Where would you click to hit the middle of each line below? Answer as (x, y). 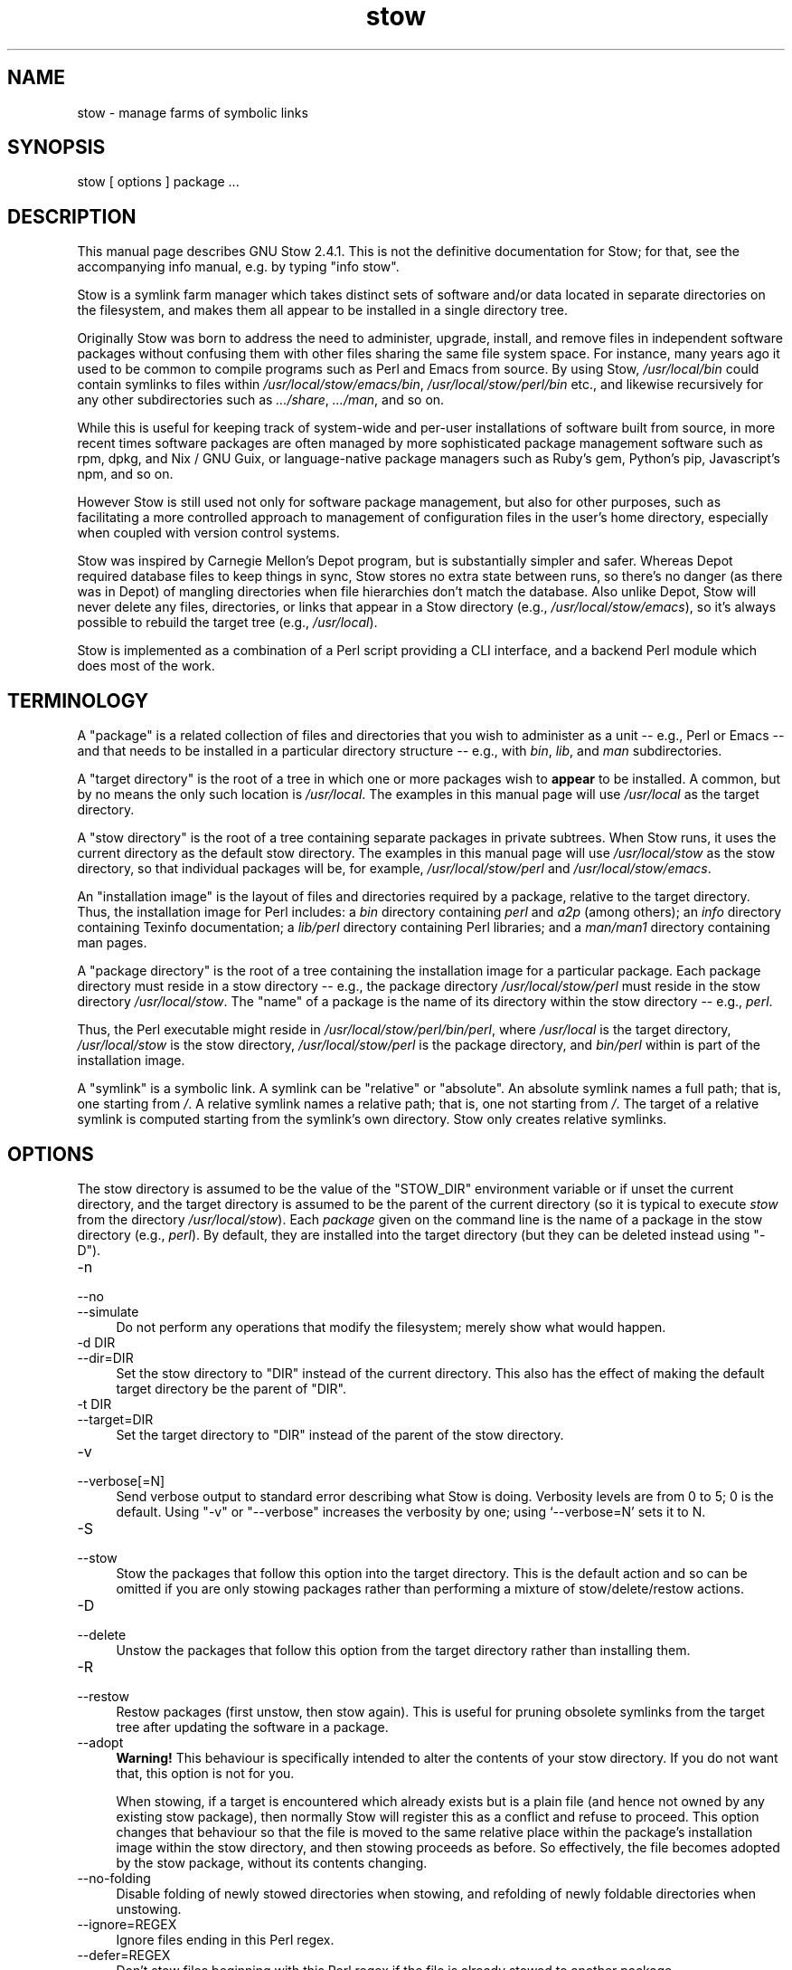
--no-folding (114, 1878)
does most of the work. (146, 666)
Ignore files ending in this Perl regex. (225, 1939)
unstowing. (149, 1908)
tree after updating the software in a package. (252, 1727)
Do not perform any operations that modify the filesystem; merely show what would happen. (391, 1327)
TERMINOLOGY (78, 700)
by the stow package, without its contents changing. (272, 1862)
